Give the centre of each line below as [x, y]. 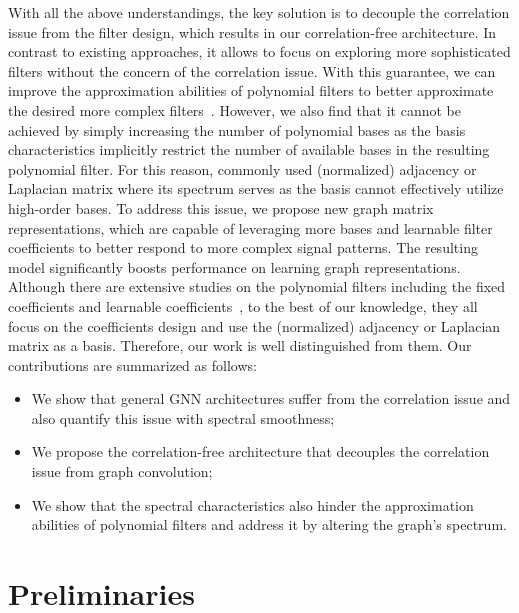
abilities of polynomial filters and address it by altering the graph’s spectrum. [269, 524]
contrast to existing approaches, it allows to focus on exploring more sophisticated [259, 51]
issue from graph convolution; [122, 471]
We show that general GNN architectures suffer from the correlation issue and [271, 398]
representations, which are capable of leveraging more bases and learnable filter [250, 227]
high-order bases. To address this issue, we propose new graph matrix [221, 207]
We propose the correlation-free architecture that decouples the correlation [260, 451]
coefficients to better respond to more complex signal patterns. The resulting [243, 247]
